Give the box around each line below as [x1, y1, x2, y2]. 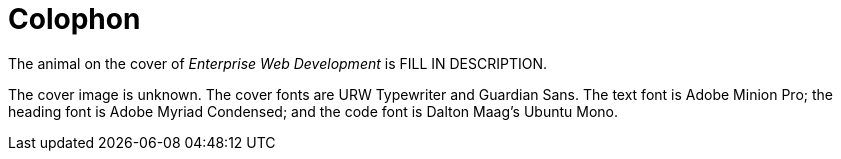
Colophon [8, 2, 141, 36]
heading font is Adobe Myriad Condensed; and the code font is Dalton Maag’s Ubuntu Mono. [8, 102, 618, 120]
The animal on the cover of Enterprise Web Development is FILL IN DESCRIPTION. [8, 54, 548, 72]
